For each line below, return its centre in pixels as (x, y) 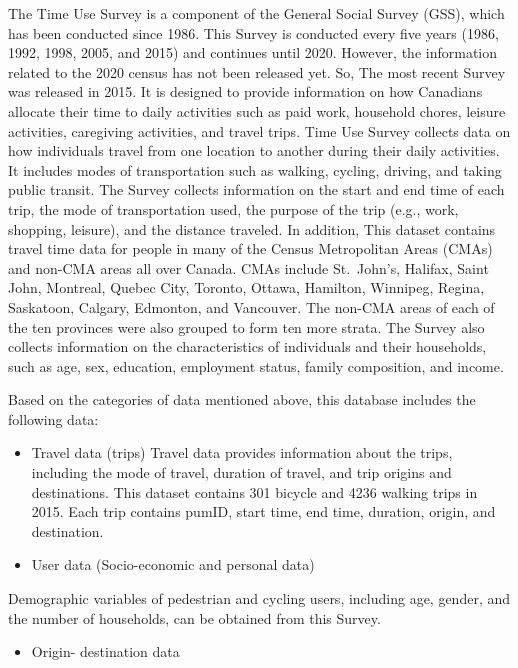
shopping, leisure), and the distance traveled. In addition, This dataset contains (252, 228)
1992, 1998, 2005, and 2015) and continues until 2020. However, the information (253, 52)
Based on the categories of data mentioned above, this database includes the (242, 399)
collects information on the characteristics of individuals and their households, (247, 346)
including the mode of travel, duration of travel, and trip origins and (241, 472)
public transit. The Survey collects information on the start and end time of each (256, 189)
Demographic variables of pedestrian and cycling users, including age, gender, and (259, 598)
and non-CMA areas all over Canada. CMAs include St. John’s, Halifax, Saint (248, 267)
